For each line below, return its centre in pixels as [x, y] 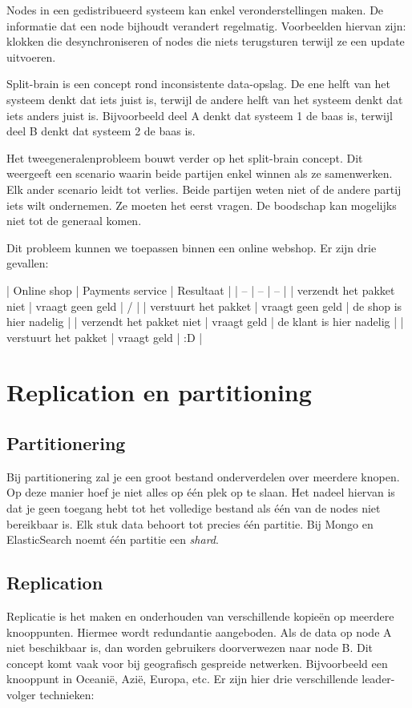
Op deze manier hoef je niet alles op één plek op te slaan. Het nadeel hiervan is [201, 492]
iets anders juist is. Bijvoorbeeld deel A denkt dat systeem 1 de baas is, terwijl [200, 115]
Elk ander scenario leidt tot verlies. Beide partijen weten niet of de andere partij [204, 189]
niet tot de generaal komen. [74, 221]
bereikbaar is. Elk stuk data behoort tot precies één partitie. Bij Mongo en [190, 523]
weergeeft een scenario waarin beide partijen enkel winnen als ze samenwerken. [200, 173]
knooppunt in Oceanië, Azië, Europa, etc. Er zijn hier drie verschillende [182, 679]
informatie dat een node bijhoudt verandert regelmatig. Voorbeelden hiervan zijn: [206, 25]
